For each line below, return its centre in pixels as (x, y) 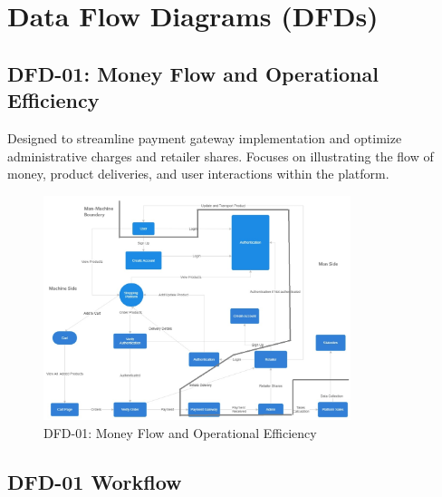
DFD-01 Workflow (95, 481)
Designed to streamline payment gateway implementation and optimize (205, 137)
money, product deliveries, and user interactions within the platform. (198, 174)
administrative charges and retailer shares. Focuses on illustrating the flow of (221, 156)
